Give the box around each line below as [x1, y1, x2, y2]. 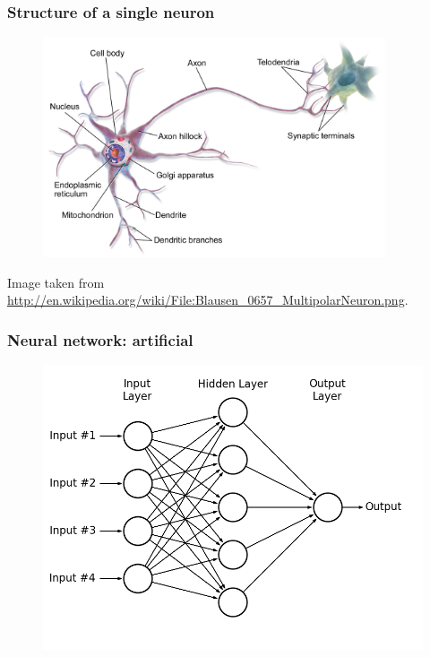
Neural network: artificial [7, 328, 193, 350]
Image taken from [7, 272, 105, 291]
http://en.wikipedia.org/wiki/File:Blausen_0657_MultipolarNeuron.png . [7, 290, 408, 309]
